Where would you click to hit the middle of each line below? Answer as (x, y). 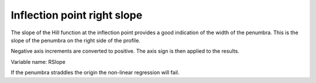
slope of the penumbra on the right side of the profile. (75, 40)
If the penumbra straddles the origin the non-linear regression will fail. (95, 73)
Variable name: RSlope (38, 62)
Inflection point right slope (77, 15)
